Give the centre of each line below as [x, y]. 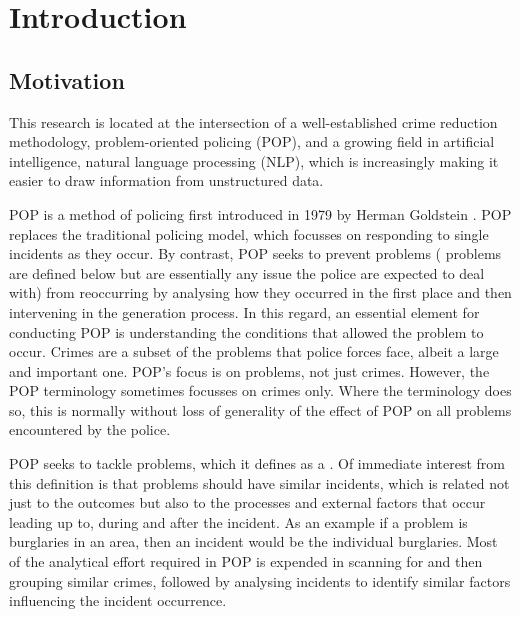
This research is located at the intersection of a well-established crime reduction [253, 121]
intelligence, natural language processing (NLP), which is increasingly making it [254, 160]
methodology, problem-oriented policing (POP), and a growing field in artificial [252, 141]
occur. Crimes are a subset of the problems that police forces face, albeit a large [254, 351]
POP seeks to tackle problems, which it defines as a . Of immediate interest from [257, 463]
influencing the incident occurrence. [118, 600]
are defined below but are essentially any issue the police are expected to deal [247, 272]
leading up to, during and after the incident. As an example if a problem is [238, 521]
